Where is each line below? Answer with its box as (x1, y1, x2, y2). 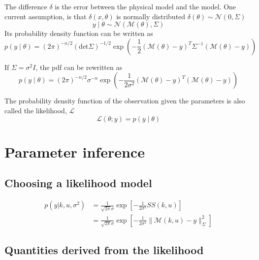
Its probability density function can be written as (4, 28, 153, 38)
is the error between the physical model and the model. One (55, 1, 236, 11)
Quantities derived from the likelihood (4, 242, 204, 258)
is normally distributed (116, 11, 186, 21)
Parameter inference (4, 141, 145, 162)
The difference (4, 1, 47, 11)
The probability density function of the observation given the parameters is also (4, 96, 245, 106)
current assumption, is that (4, 11, 87, 21)
